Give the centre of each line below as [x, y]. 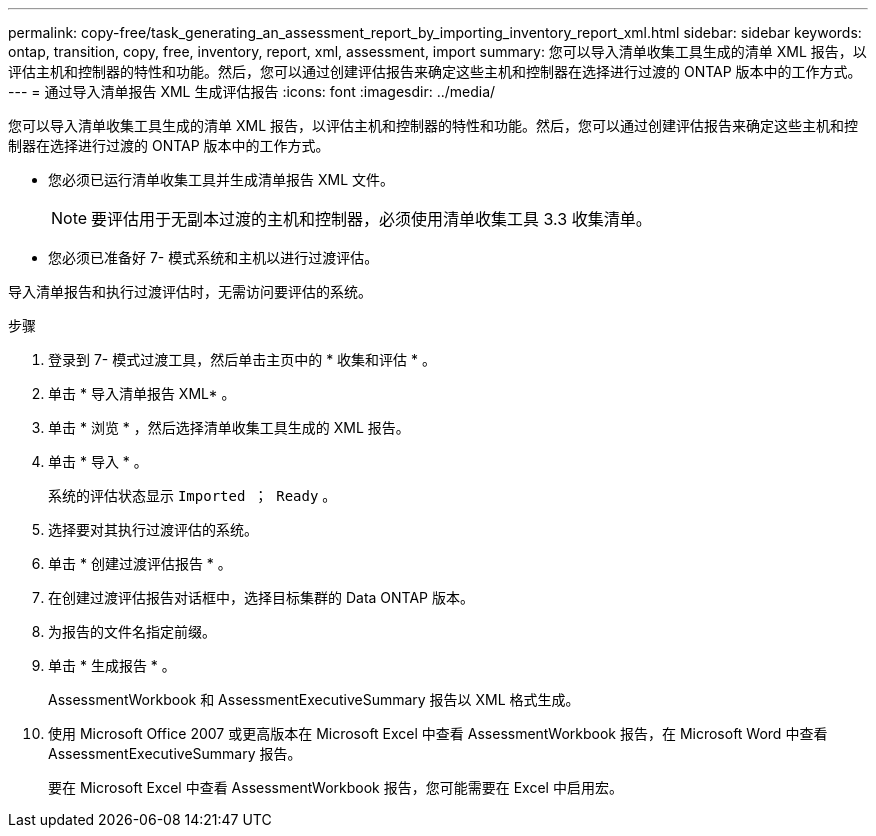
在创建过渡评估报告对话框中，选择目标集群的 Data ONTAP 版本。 [261, 597]
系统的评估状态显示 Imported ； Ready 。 [192, 495]
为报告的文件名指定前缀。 [132, 631]
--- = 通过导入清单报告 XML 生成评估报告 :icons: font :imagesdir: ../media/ [252, 91]
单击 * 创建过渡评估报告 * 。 [140, 563]
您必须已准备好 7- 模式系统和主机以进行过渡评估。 [213, 257]
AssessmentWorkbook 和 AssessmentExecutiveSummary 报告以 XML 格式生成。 [314, 699]
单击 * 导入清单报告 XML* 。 [142, 393]
